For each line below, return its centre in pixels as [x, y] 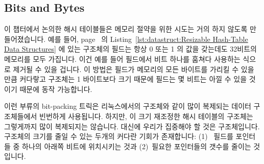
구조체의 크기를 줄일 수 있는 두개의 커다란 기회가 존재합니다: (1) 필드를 [119, 136]
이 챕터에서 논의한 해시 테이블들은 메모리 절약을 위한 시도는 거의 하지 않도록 [126, 29]
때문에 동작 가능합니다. [56, 89]
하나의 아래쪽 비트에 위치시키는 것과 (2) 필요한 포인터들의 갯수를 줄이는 [137, 146]
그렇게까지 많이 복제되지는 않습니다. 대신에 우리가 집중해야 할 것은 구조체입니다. [132, 126]
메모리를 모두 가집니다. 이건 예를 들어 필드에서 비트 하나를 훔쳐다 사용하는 [122, 58]
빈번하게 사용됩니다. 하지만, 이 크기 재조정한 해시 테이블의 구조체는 [146, 116]
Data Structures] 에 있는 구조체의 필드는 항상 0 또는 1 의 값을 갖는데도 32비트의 [130, 49]
